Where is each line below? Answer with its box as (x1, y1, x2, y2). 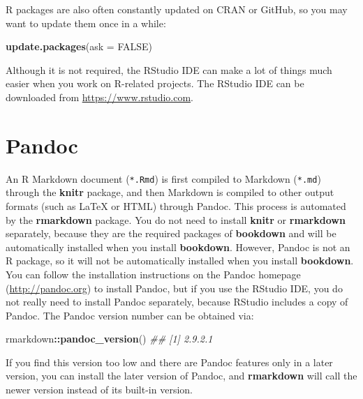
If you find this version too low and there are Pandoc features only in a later (6, 354, 333, 369)
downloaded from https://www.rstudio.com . (6, 89, 193, 104)
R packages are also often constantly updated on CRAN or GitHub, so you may (6, 2, 348, 16)
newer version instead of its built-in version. (6, 382, 193, 397)
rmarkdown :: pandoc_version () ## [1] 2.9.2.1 (6, 331, 213, 346)
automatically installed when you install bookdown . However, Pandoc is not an (6, 239, 350, 254)
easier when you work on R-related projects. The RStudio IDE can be (6, 76, 304, 91)
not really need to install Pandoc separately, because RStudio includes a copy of (6, 294, 348, 309)
